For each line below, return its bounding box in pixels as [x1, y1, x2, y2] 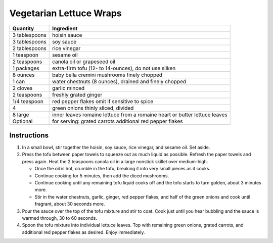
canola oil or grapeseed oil [52, 58, 116, 65]
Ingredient [52, 25, 78, 32]
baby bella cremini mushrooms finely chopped [52, 71, 163, 78]
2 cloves [12, 84, 33, 91]
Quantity [12, 25, 34, 32]
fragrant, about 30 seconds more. [34, 201, 105, 207]
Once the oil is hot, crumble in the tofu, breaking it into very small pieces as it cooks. [34, 166, 211, 172]
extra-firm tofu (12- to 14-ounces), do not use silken [52, 65, 176, 72]
